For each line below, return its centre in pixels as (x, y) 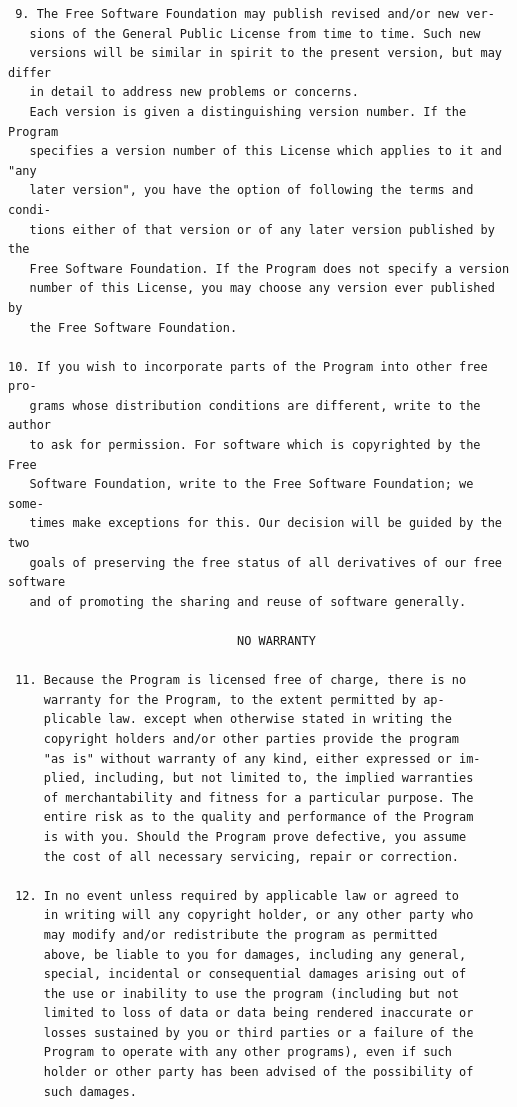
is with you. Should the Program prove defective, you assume (255, 836)
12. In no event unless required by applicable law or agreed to (237, 895)
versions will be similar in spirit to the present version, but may (265, 53)
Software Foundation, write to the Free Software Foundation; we (251, 484)
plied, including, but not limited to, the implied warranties (258, 778)
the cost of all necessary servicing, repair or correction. (251, 856)
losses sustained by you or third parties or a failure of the (258, 1032)
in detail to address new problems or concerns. (194, 92)
